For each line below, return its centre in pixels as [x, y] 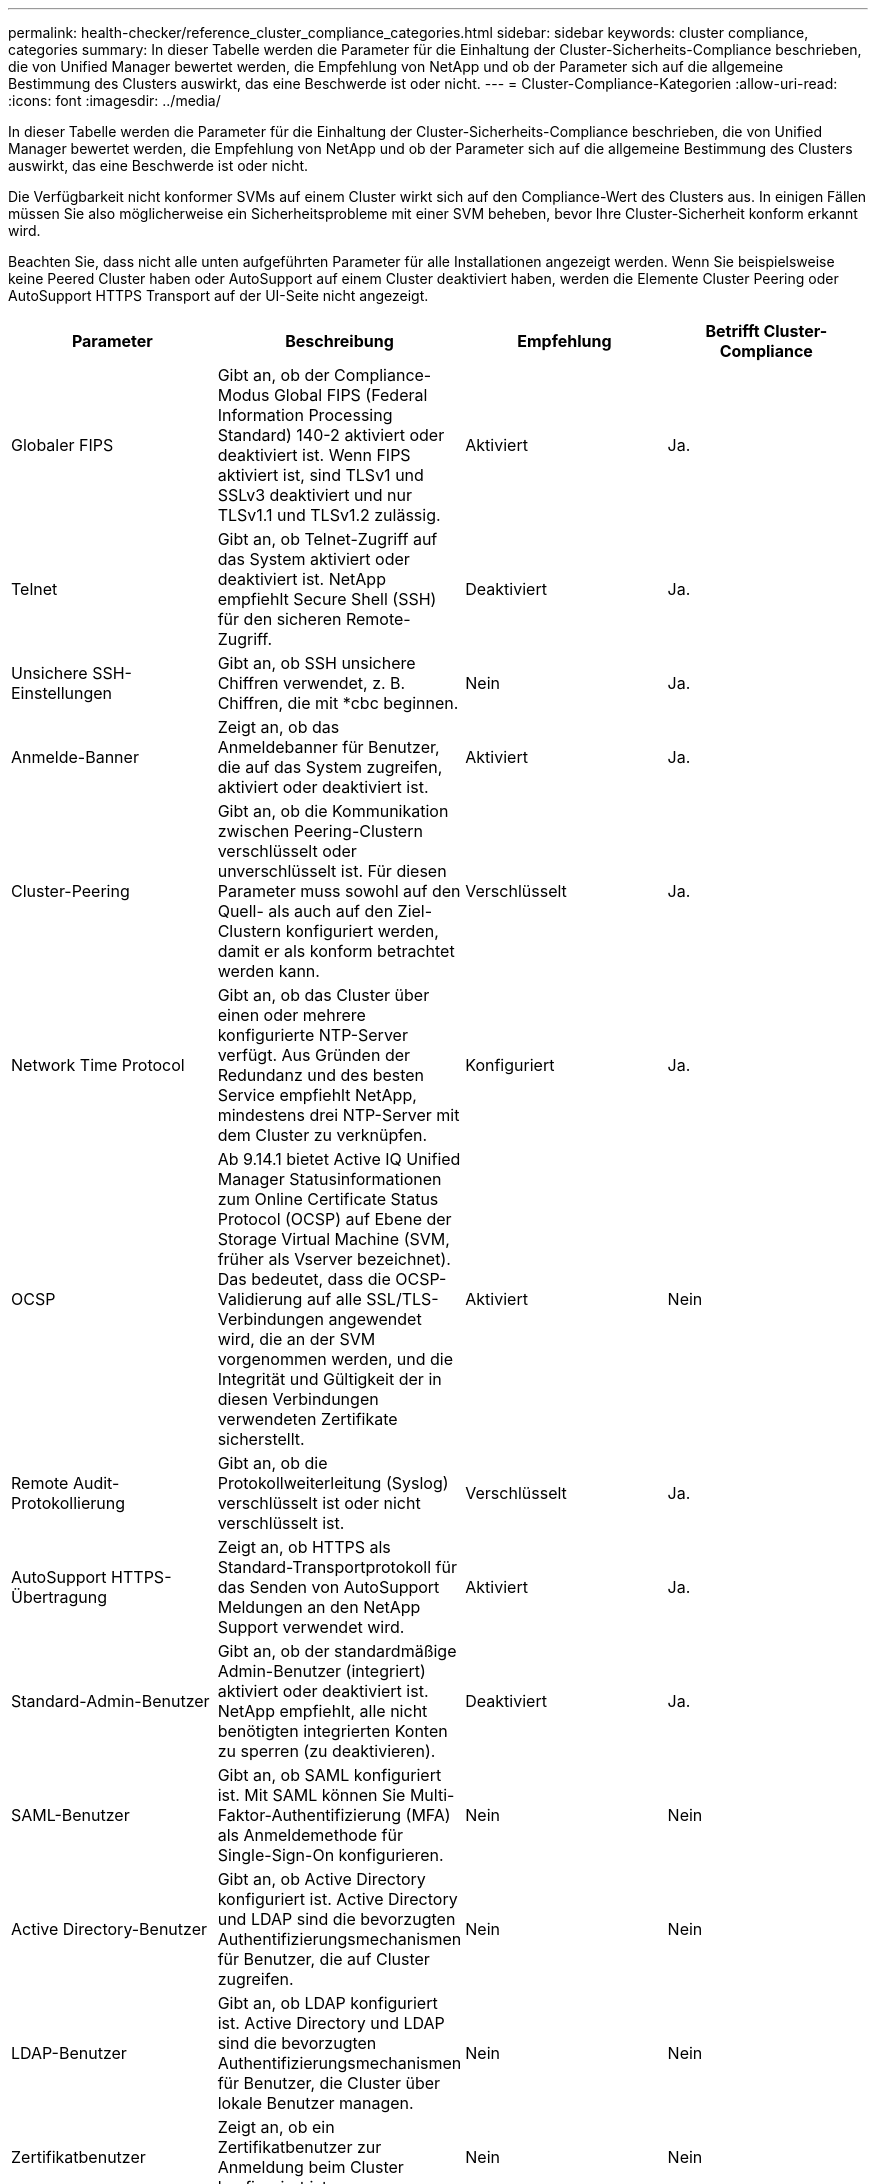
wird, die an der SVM [296, 1339]
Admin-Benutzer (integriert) [321, 1671]
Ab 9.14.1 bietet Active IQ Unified [339, 1159]
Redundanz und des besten [321, 1075]
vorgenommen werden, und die [335, 1359]
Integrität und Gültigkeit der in [329, 1379]
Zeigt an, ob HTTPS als [304, 1547]
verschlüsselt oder [287, 851]
